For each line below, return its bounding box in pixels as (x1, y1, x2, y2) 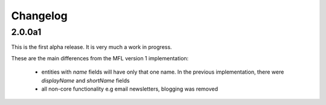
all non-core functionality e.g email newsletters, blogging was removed (41, 85, 219, 92)
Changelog (11, 9, 68, 22)
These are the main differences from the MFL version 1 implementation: (11, 54, 189, 62)
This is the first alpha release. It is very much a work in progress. (11, 43, 172, 51)
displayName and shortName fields (41, 77, 130, 84)
